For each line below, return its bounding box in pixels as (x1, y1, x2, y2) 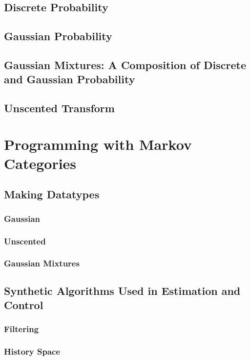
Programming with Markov (4, 134, 192, 154)
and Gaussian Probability (4, 72, 135, 87)
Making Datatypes (4, 187, 100, 202)
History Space (4, 345, 61, 358)
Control (4, 297, 43, 312)
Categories (4, 153, 77, 173)
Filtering (4, 323, 39, 335)
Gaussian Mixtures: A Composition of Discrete (4, 57, 246, 72)
